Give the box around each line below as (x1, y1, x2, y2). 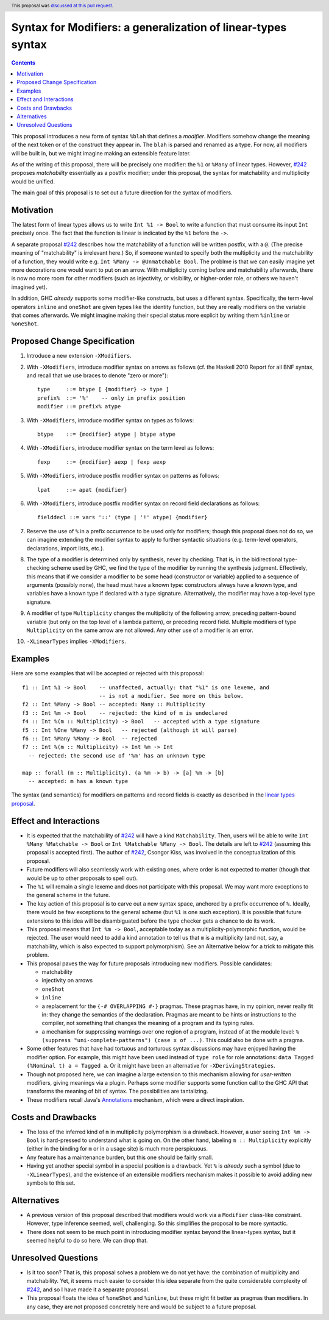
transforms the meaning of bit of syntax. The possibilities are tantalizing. (26, 1088, 208, 1095)
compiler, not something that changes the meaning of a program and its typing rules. (41, 1020, 255, 1027)
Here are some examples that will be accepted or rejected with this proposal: (11, 670, 204, 677)
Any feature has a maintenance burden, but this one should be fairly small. (26, 1154, 213, 1161)
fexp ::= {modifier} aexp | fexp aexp (37, 458, 166, 466)
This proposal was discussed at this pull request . (11, 2, 114, 9)
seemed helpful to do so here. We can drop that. (26, 1237, 149, 1244)
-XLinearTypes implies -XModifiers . (26, 637, 126, 645)
